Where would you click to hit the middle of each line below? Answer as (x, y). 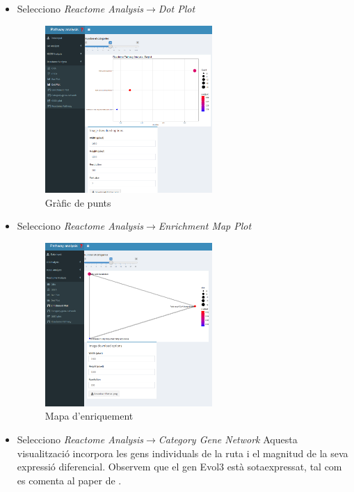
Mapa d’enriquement (89, 416)
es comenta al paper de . (69, 480)
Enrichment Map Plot (205, 226)
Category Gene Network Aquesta (228, 439)
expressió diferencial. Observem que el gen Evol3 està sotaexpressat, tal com (179, 467)
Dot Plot (177, 8)
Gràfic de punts (78, 202)
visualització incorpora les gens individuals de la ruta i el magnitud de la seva (183, 453)
